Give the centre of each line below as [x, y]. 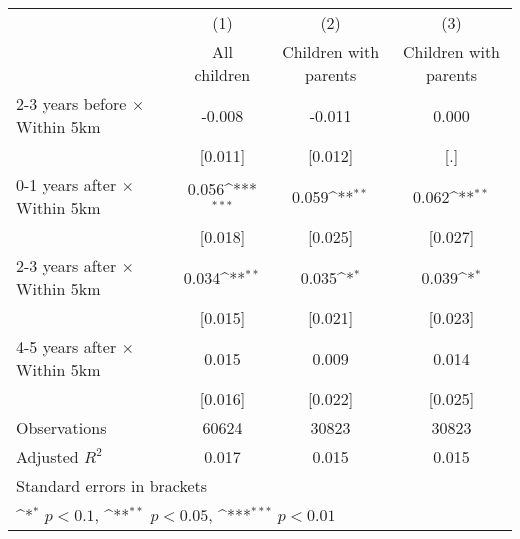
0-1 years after [66, 184]
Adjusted [47, 456]
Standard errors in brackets [112, 485]
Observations [61, 427]
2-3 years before [71, 103]
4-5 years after [66, 346]
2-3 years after [66, 265]
